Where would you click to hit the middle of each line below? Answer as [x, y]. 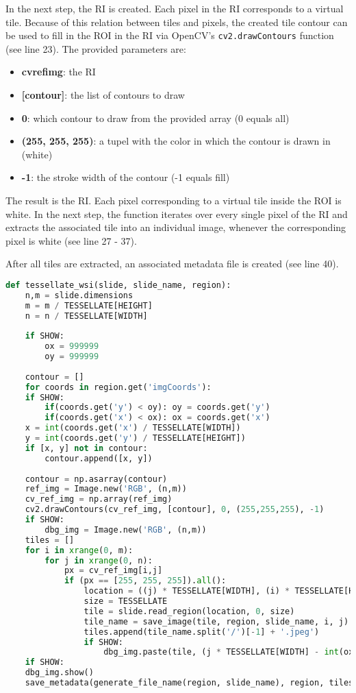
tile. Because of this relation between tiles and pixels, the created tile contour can [177, 22]
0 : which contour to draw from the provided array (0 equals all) [155, 118]
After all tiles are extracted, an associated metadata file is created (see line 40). [172, 264]
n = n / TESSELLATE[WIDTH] [86, 316]
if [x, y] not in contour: [86, 448]
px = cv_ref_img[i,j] [113, 571]
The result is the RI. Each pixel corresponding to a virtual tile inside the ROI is [174, 200]
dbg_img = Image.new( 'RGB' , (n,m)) [126, 530]
